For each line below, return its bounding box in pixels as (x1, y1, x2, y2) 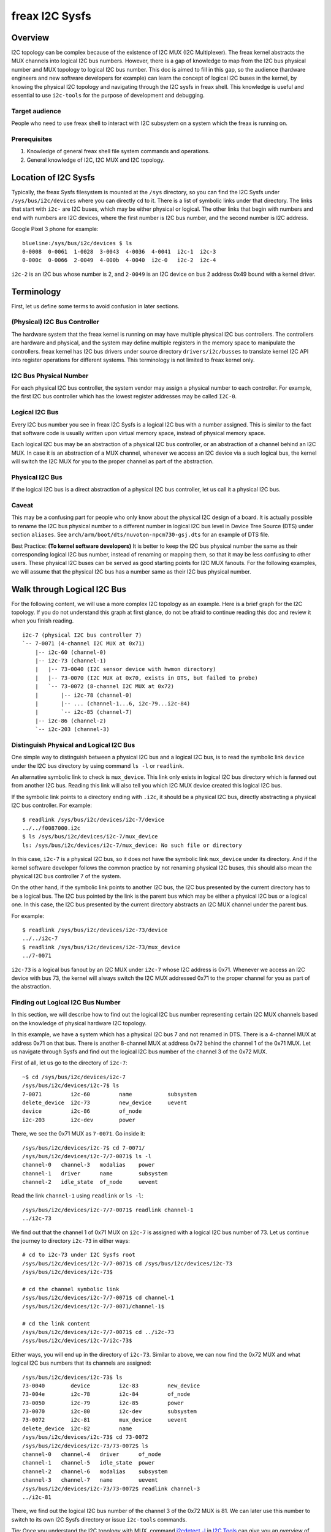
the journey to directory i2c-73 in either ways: (11, 1237, 130, 1245)
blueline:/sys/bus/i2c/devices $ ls (22, 240, 132, 246)
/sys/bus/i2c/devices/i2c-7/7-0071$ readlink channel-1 (22, 1206, 194, 1213)
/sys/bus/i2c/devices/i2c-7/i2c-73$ (22, 1337, 132, 1344)
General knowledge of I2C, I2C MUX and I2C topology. (26, 156, 165, 164)
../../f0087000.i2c (22, 825, 81, 832)
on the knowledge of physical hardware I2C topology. (11, 1019, 147, 1026)
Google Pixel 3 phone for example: (11, 226, 99, 233)
